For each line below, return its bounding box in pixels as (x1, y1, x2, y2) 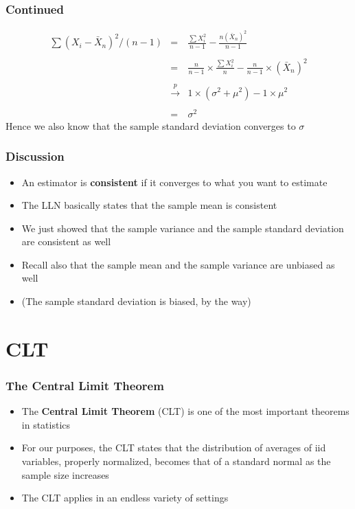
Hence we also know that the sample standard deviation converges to (5, 118, 296, 133)
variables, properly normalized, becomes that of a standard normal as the (21, 454, 331, 468)
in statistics (21, 417, 71, 431)
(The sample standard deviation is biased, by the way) (21, 294, 251, 308)
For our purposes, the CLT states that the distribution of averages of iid (21, 440, 326, 455)
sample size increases (21, 467, 109, 482)
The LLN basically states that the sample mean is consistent (21, 198, 277, 212)
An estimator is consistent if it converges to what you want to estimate (21, 174, 328, 189)
